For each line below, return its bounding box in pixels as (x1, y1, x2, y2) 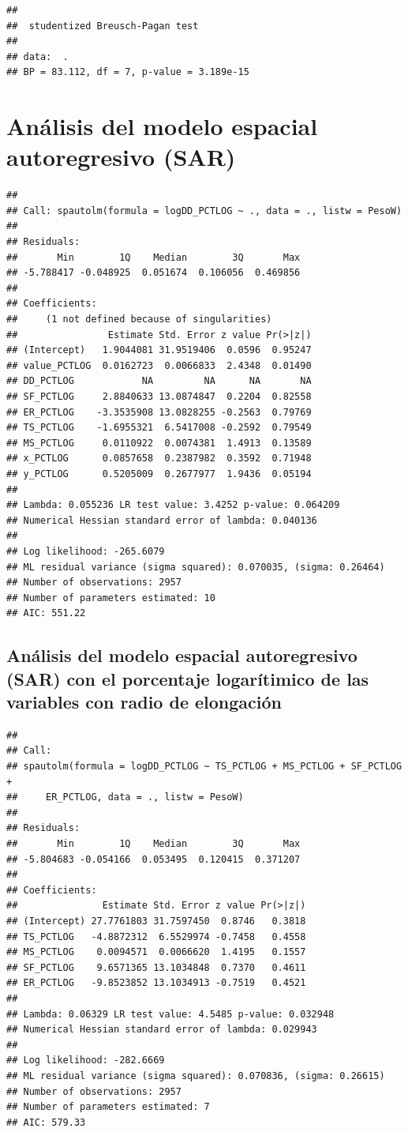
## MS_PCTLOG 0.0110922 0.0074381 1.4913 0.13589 (6, 437, 312, 449)
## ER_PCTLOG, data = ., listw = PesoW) (6, 792, 244, 803)
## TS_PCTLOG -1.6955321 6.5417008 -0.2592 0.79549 (6, 422, 312, 434)
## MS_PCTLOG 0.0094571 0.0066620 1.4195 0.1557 (6, 946, 306, 958)
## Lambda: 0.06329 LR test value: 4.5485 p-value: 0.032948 (6, 1008, 335, 1020)
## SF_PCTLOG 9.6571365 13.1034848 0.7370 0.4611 (6, 961, 306, 973)
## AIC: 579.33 (6, 1116, 86, 1128)
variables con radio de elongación (6, 690, 283, 714)
